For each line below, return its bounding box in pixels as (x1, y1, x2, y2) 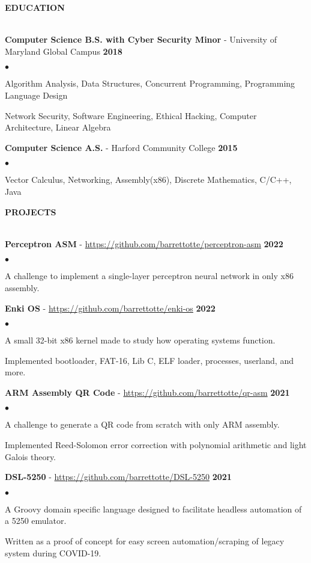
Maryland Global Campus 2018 (5, 45, 122, 57)
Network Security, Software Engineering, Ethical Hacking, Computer (5, 109, 257, 122)
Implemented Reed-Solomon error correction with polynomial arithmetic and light (5, 438, 307, 451)
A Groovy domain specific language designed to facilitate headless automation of (5, 502, 302, 515)
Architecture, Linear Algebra (5, 121, 111, 134)
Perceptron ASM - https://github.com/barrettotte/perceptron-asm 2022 (5, 237, 283, 250)
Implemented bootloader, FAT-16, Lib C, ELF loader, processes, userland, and (5, 354, 294, 366)
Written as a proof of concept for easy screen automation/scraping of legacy (5, 535, 285, 547)
